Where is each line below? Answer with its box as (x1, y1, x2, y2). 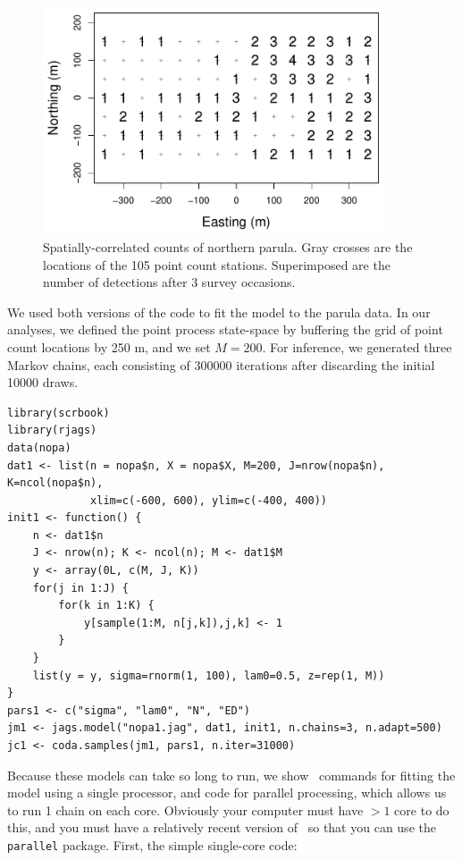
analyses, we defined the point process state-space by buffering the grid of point (7, 320, 443, 339)
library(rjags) (7, 424, 97, 437)
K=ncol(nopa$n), (7, 476, 104, 490)
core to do (394, 800, 449, 819)
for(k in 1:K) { (58, 599, 155, 612)
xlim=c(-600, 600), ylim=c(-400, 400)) (90, 493, 327, 507)
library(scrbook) (7, 406, 110, 419)
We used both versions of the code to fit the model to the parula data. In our (7, 302, 431, 321)
